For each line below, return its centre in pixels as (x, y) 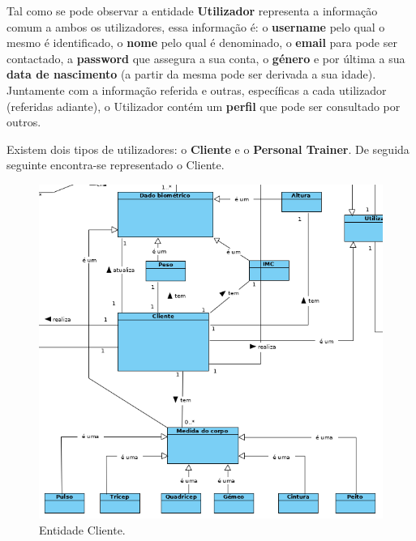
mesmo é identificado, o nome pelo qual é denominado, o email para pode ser (202, 43)
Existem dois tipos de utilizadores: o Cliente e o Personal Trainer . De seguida (208, 149)
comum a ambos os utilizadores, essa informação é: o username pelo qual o (196, 26)
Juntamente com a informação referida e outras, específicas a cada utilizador (197, 89)
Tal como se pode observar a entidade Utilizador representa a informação (192, 11)
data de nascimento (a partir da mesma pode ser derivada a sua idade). (191, 74)
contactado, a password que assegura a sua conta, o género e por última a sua (206, 58)
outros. (24, 122)
